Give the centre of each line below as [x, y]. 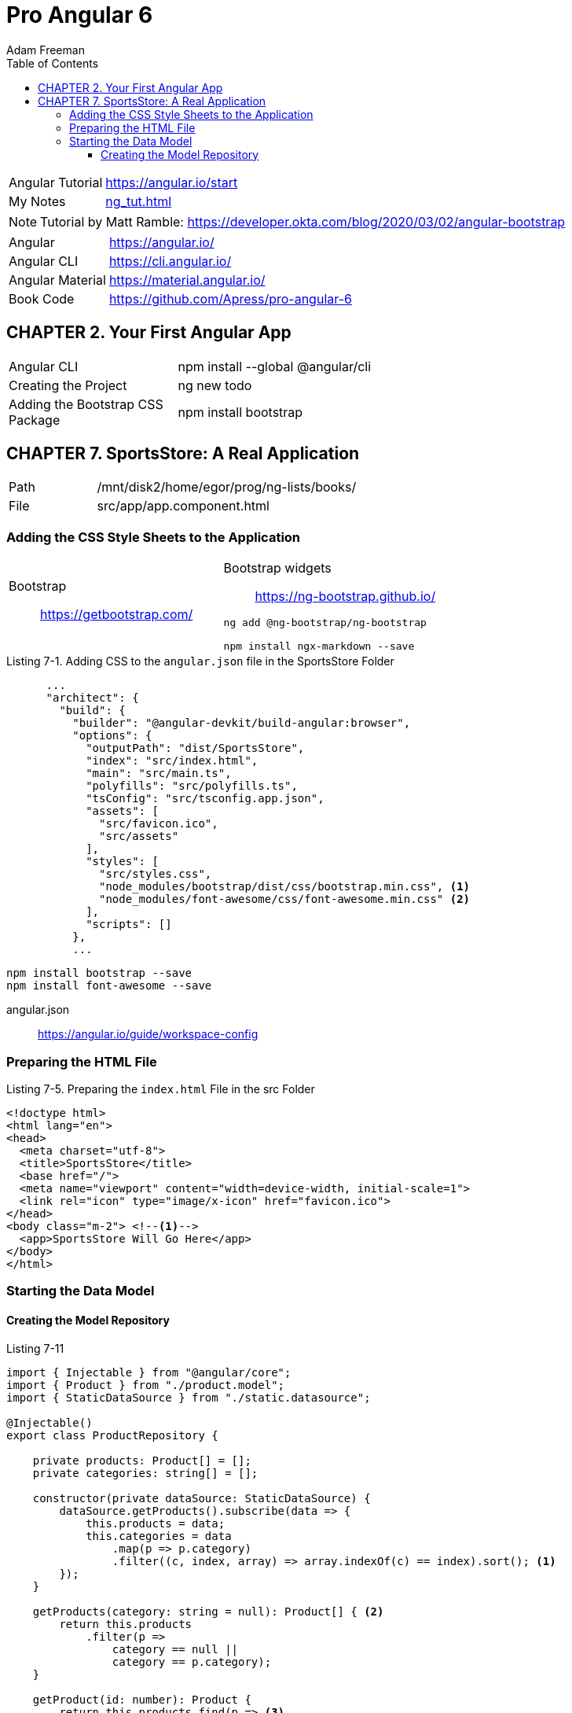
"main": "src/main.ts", [159, 774]
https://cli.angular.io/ [170, 261]
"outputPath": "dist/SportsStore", [195, 748]
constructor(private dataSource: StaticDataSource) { [202, 1498]
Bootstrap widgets [277, 568]
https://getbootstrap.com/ [117, 614]
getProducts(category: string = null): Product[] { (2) [208, 1611]
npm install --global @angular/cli [275, 366]
